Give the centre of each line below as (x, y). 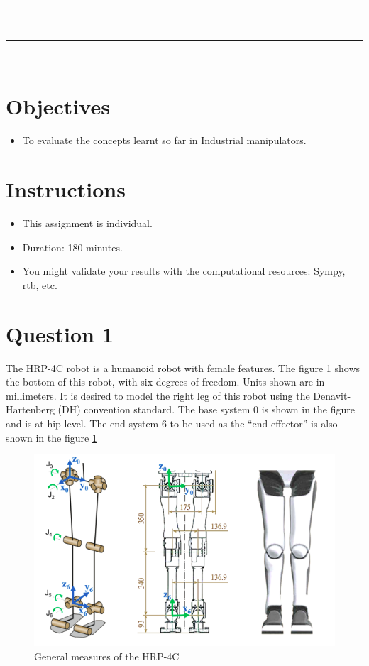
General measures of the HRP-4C (107, 656)
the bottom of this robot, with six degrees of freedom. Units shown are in (165, 382)
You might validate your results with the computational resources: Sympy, (184, 271)
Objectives (58, 106)
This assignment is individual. (87, 223)
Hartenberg (30, 409)
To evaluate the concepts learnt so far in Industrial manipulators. (164, 140)
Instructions (66, 189)
